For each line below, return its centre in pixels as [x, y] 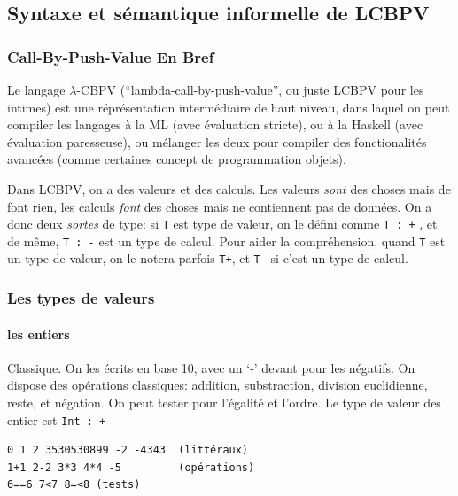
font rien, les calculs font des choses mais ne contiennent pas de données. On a [220, 206]
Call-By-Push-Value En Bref [111, 56]
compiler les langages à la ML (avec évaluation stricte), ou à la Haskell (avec [215, 124]
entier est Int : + [57, 419]
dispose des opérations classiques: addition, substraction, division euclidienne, [217, 385]
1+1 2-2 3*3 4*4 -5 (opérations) [131, 467]
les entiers [39, 333]
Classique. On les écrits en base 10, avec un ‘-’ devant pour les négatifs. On [211, 367]
